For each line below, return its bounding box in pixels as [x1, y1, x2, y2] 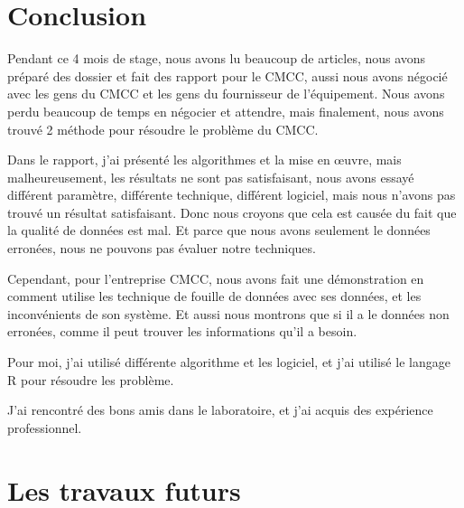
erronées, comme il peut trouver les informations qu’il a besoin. [7, 322, 357, 341]
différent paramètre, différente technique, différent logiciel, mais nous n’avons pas [7, 185, 456, 204]
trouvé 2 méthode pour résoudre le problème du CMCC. [7, 119, 319, 138]
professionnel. [7, 418, 82, 437]
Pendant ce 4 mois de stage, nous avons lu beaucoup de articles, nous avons [7, 49, 426, 68]
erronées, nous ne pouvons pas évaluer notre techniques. [7, 239, 316, 258]
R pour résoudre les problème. [7, 370, 174, 389]
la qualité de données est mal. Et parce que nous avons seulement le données [7, 221, 431, 240]
